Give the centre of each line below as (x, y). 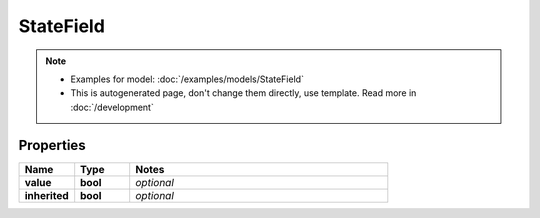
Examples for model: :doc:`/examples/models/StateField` (187, 79)
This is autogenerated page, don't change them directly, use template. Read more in (243, 93)
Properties (52, 145)
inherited (46, 195)
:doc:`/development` (112, 107)
